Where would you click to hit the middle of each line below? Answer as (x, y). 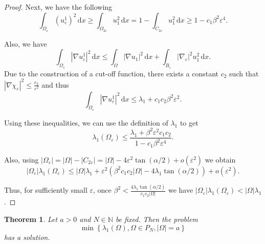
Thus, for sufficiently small (46, 190)
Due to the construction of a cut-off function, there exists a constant (112, 73)
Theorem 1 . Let (31, 219)
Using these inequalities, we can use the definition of (86, 122)
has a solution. (27, 237)
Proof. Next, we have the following (58, 7)
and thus (55, 84)
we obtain (220, 159)
